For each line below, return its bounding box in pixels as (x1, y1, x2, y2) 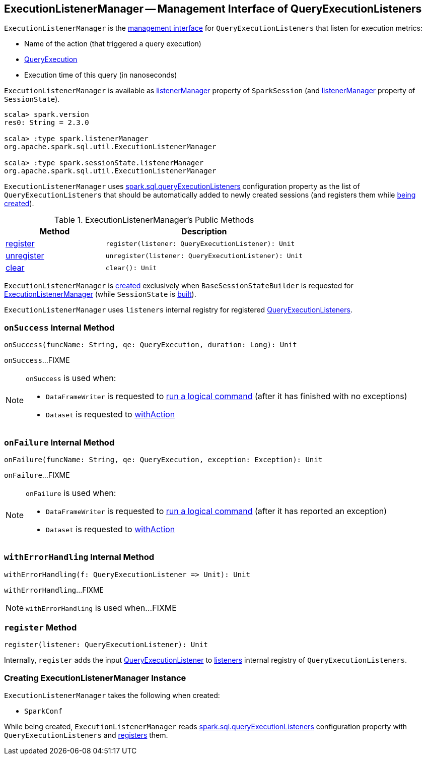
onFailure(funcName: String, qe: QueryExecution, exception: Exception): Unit (4, 455, 323, 464)
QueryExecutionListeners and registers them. (4, 731, 168, 740)
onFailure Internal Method (4, 437, 115, 448)
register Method (4, 622, 77, 633)
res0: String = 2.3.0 (4, 118, 89, 127)
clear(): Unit (105, 264, 157, 272)
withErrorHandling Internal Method (4, 552, 154, 562)
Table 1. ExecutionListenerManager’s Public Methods (54, 215, 254, 225)
